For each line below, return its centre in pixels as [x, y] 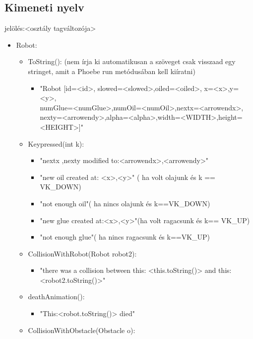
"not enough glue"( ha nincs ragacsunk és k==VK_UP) [125, 237]
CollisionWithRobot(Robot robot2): [82, 253]
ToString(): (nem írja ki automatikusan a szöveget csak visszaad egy [132, 61]
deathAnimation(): [56, 297]
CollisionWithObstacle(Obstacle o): [82, 330]
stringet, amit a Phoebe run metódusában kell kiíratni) [112, 71]
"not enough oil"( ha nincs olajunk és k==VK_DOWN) [125, 203]
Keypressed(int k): [56, 143]
